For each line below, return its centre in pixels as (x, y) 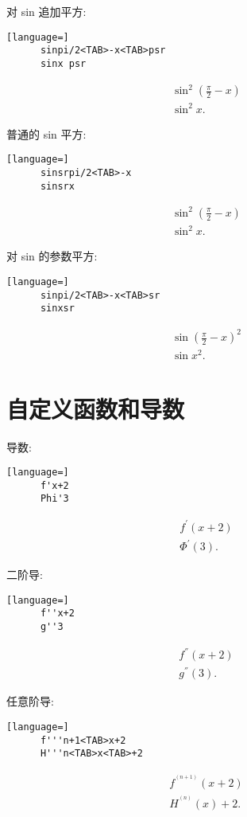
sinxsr (57, 309)
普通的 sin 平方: (46, 133)
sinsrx (57, 186)
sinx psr (63, 63)
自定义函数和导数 (96, 408)
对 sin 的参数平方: (52, 256)
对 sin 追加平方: (46, 11)
